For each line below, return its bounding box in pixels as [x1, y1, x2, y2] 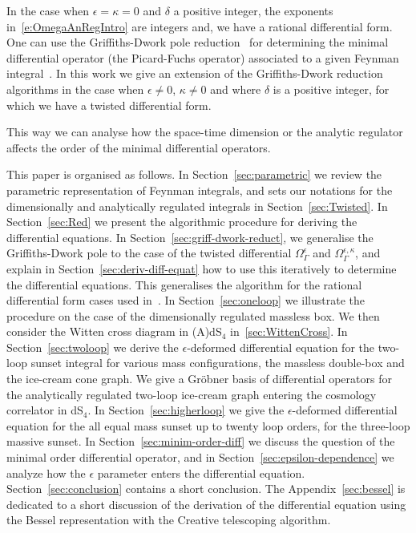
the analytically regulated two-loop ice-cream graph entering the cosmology [6, 386, 377, 402]
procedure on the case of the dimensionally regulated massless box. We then [6, 307, 380, 324]
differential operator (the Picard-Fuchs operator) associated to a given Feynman [6, 49, 399, 66]
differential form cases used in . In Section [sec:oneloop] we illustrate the [6, 292, 365, 309]
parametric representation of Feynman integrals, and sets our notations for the [6, 181, 393, 198]
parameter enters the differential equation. [97, 464, 305, 481]
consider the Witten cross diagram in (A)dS [6, 323, 222, 340]
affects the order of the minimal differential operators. [6, 139, 271, 155]
